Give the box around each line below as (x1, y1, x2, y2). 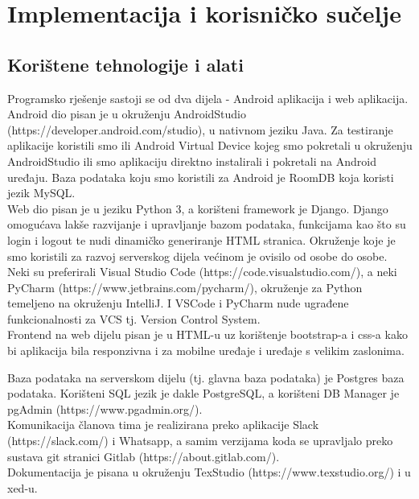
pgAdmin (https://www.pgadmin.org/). (7, 400, 203, 417)
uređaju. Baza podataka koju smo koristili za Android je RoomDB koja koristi (7, 168, 394, 185)
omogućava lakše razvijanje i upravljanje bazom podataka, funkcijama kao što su (7, 216, 406, 233)
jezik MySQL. (7, 184, 76, 201)
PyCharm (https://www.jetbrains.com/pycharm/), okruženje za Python (7, 278, 363, 295)
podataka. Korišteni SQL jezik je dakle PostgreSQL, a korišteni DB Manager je (7, 385, 400, 402)
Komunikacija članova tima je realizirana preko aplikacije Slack (7, 416, 319, 433)
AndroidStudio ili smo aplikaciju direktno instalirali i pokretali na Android (7, 152, 376, 169)
